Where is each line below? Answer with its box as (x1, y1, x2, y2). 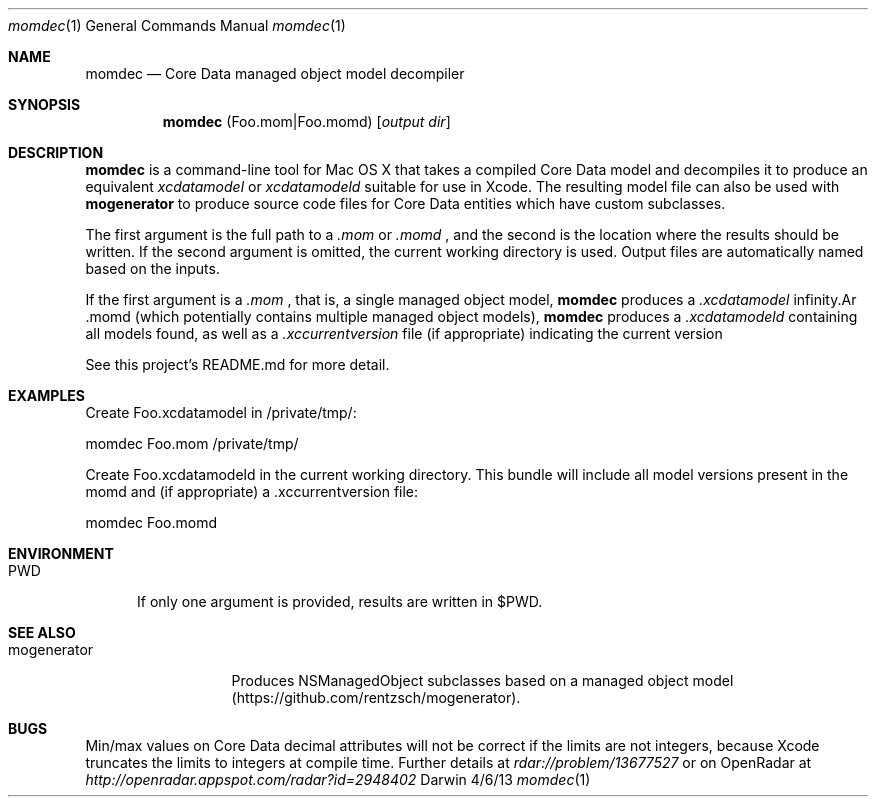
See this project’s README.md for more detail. (85, 356, 390, 373)
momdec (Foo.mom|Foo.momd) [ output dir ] (162, 113, 451, 130)
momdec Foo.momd (85, 514, 218, 531)
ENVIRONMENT (8, 545, 114, 562)
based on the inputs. (85, 260, 220, 277)
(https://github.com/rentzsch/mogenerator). (231, 689, 521, 706)
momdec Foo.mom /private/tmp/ (85, 435, 299, 452)
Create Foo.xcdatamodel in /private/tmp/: (85, 404, 357, 421)
